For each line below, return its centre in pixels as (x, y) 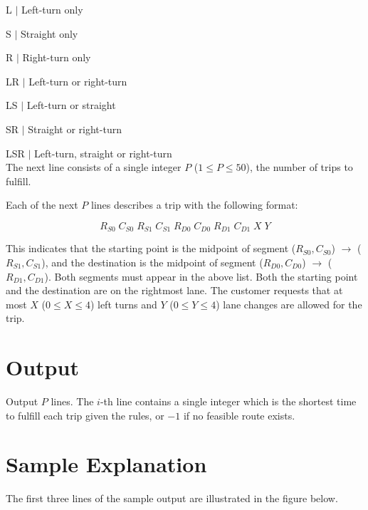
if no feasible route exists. (239, 415)
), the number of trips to (299, 167)
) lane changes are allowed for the (289, 304)
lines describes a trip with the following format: (195, 205)
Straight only (49, 33)
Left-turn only (52, 9)
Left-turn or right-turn (78, 81)
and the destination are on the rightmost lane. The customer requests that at (174, 290)
